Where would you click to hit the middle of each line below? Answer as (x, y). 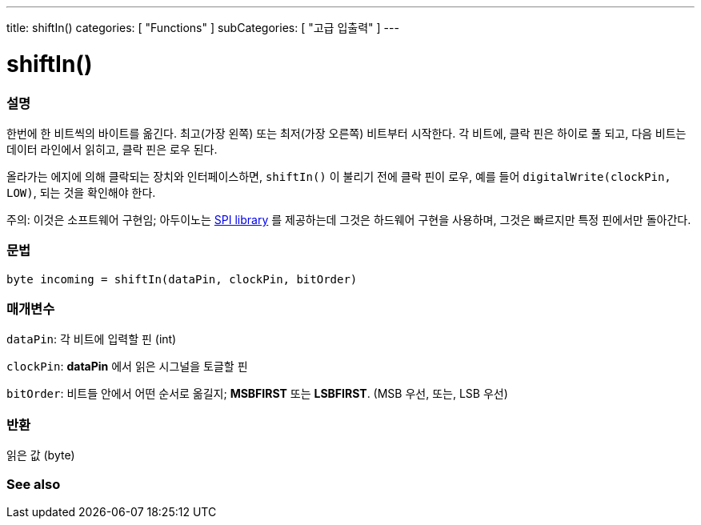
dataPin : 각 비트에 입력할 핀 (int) (92, 339)
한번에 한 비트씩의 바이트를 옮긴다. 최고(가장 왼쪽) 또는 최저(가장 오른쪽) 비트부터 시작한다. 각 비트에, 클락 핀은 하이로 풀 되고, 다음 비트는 (346, 133)
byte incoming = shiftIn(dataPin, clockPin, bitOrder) (182, 279)
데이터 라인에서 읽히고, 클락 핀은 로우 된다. (112, 149)
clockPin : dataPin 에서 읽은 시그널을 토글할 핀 (127, 367)
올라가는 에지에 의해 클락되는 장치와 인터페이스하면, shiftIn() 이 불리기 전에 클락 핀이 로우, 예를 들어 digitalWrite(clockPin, (339, 176)
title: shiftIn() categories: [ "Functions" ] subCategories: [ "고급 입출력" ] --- (203, 28)
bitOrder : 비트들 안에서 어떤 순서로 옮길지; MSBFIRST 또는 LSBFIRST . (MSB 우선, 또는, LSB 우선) (257, 394)
